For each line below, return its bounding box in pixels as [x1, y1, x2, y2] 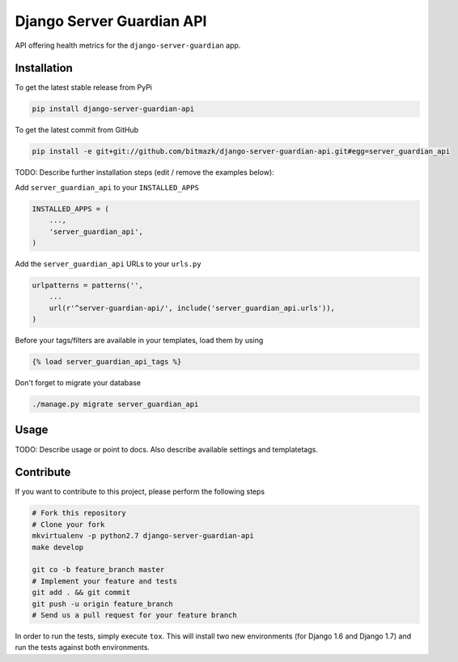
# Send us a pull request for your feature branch [32, 610, 238, 619]
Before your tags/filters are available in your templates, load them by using [15, 336, 264, 346]
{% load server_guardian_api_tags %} [32, 357, 182, 367]
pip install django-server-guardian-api [32, 104, 194, 113]
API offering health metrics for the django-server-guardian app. [15, 40, 241, 50]
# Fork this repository [32, 508, 127, 518]
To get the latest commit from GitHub [15, 125, 139, 135]
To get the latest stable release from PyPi [15, 83, 153, 92]
